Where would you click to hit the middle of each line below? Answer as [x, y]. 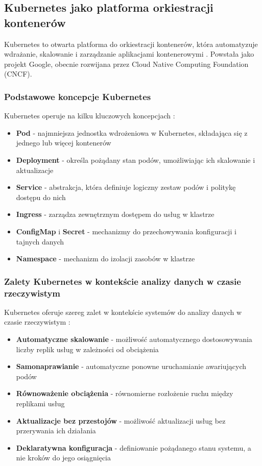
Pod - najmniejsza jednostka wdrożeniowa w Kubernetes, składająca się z [132, 132]
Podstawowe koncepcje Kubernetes [78, 96]
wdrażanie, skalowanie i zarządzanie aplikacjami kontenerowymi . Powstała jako [129, 54]
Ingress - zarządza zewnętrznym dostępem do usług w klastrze [115, 214]
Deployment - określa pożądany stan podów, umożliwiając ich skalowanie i [136, 160]
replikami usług [40, 403]
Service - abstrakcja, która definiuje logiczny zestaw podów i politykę [126, 187]
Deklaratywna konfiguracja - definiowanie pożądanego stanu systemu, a [134, 447]
